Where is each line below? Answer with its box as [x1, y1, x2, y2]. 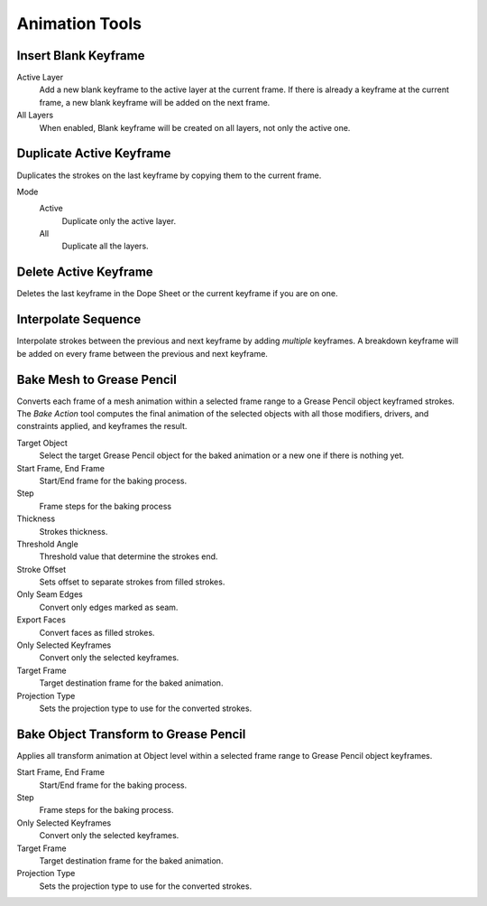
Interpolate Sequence [16, 312, 142, 327]
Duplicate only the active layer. [61, 215, 176, 226]
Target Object [16, 437, 68, 448]
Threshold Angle [16, 538, 78, 549]
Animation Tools [16, 14, 142, 33]
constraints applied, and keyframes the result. [16, 421, 188, 432]
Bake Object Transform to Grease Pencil [16, 726, 246, 742]
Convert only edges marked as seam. [39, 602, 179, 612]
